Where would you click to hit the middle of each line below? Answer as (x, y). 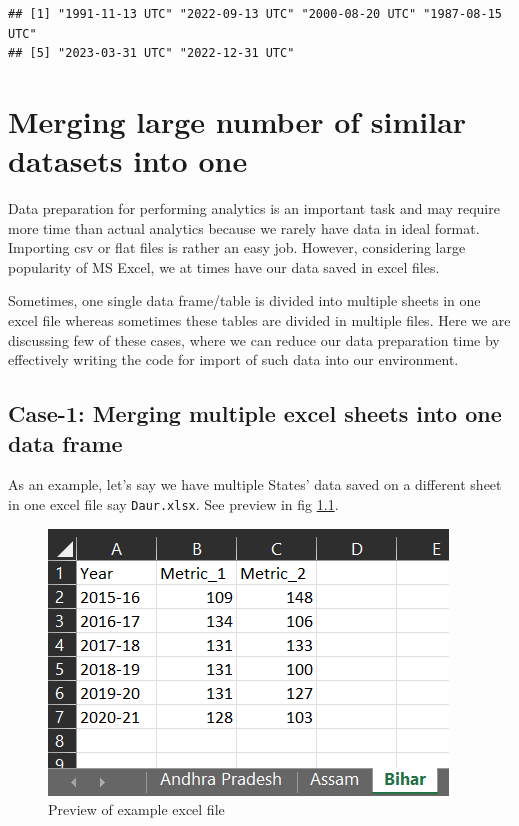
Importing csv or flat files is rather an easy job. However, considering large (237, 247)
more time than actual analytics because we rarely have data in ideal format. (244, 227)
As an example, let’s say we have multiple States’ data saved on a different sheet (255, 484)
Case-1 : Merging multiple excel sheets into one (255, 413)
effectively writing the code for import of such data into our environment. (233, 359)
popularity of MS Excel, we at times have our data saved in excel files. (224, 266)
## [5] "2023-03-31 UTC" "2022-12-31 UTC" (151, 53)
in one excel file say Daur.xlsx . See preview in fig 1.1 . (173, 504)
